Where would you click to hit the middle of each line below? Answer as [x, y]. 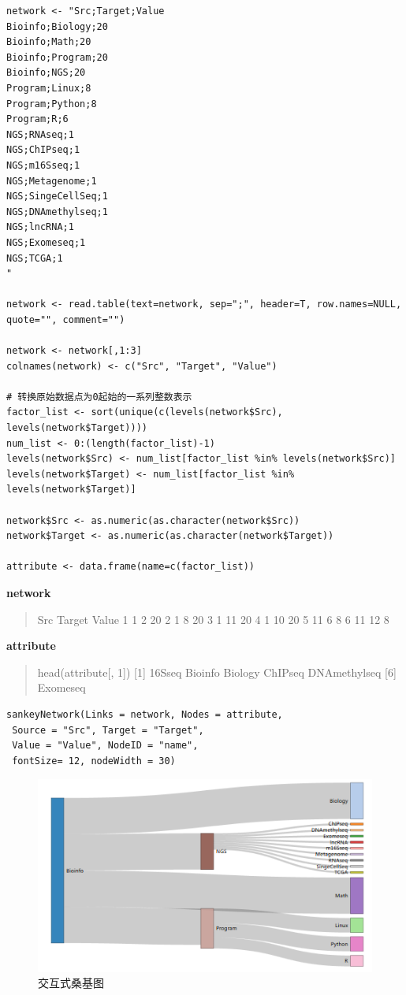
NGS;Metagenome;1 [52, 181]
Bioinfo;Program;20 [57, 57]
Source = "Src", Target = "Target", [108, 730]
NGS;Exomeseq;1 [46, 242]
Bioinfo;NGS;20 [46, 73]
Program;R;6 [37, 119]
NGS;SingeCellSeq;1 [57, 197]
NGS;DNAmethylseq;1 [57, 212]
